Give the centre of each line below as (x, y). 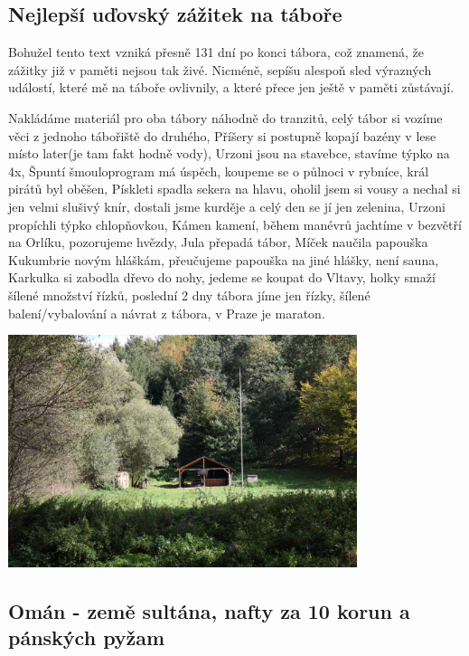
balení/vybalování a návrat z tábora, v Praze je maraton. (167, 313)
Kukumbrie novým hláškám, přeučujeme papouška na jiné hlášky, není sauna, (224, 259)
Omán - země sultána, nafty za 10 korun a (209, 610)
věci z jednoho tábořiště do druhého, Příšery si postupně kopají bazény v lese (222, 135)
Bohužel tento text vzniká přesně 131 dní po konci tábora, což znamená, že (216, 52)
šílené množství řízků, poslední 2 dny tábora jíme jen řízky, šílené (189, 295)
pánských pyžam (87, 637)
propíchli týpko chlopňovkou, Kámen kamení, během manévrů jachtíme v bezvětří (235, 224)
